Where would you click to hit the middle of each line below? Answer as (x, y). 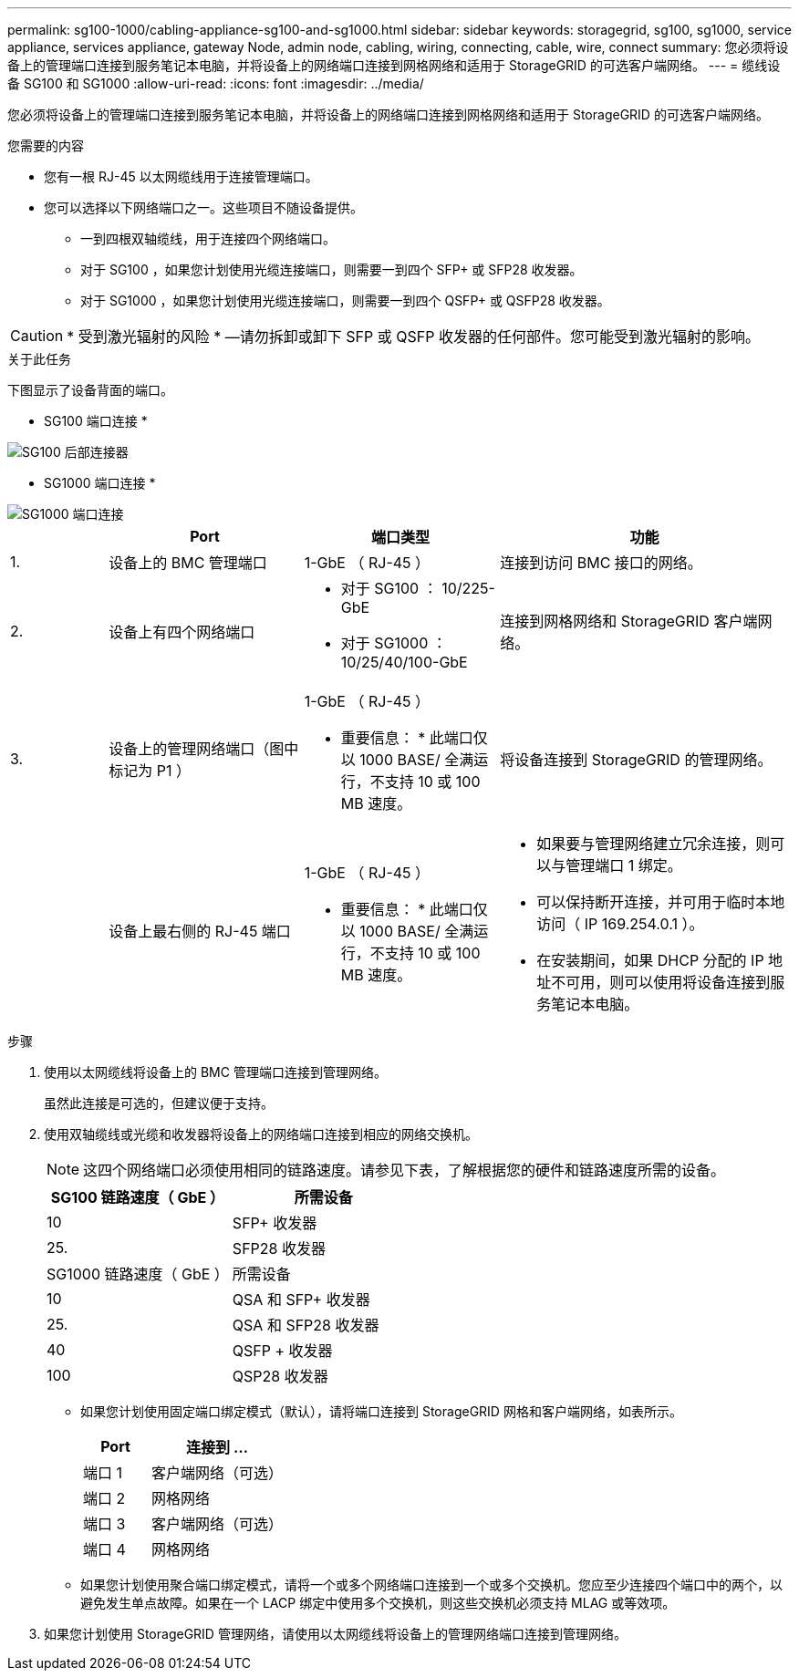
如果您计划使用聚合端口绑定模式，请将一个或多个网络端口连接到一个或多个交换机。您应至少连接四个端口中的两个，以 (431, 1585)
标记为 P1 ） (150, 771)
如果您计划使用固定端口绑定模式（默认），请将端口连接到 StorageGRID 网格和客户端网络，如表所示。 (381, 1411)
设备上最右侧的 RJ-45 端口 (200, 931)
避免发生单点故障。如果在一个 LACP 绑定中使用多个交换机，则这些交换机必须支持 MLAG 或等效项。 (378, 1603)
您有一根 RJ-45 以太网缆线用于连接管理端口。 (181, 176)
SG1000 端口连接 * (100, 483)
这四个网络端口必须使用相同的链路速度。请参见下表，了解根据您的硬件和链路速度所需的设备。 (405, 1170)
